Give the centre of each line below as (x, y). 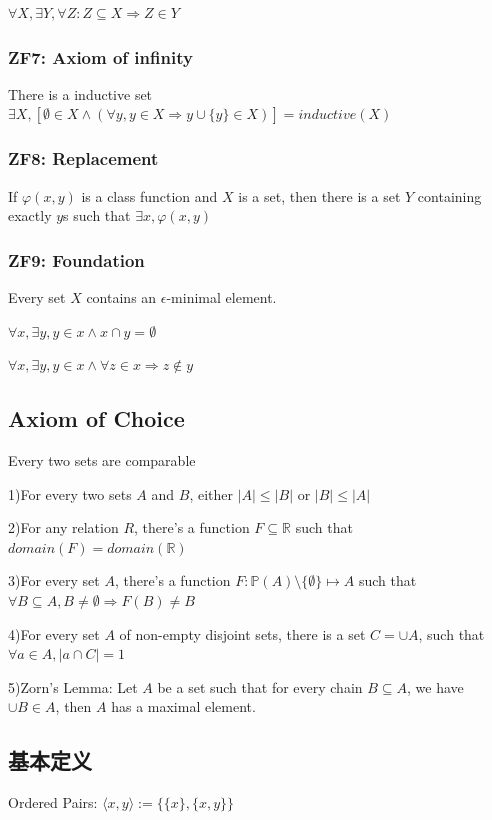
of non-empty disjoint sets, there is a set (242, 633)
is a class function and (149, 195)
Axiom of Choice (96, 418)
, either (211, 493)
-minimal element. (221, 297)
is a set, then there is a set (319, 195)
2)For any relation (63, 527)
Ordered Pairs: (53, 802)
